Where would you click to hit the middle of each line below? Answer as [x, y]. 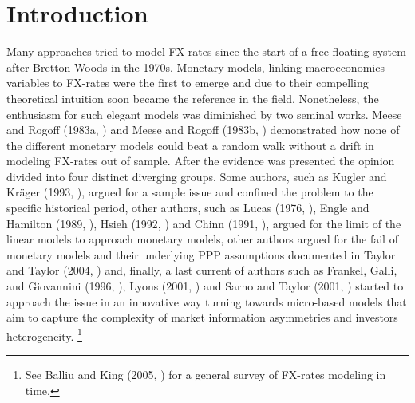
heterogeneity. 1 [44, 334]
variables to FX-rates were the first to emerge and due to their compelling [188, 83]
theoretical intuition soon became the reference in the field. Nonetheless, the [193, 98]
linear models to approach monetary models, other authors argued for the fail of [202, 239]
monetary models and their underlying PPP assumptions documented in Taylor [201, 254]
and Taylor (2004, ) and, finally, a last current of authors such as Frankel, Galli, [202, 270]
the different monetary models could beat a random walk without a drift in [190, 145]
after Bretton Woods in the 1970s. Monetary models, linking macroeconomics [196, 67]
